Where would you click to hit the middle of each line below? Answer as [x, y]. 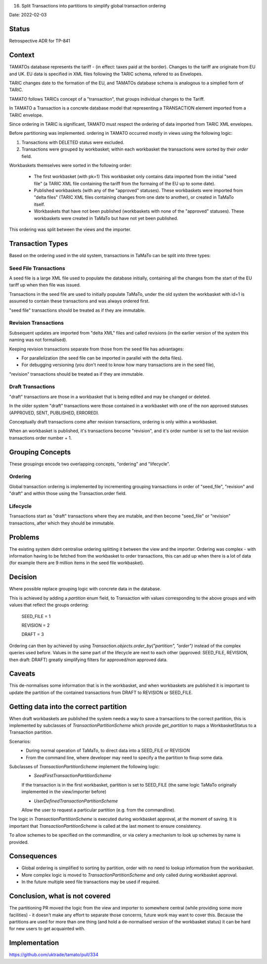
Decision [23, 577]
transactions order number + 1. [41, 438]
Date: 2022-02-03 [28, 15]
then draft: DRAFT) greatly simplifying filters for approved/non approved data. [89, 660]
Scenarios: [20, 741]
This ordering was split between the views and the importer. [70, 229]
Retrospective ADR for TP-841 [40, 41]
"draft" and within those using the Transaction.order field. [68, 494]
